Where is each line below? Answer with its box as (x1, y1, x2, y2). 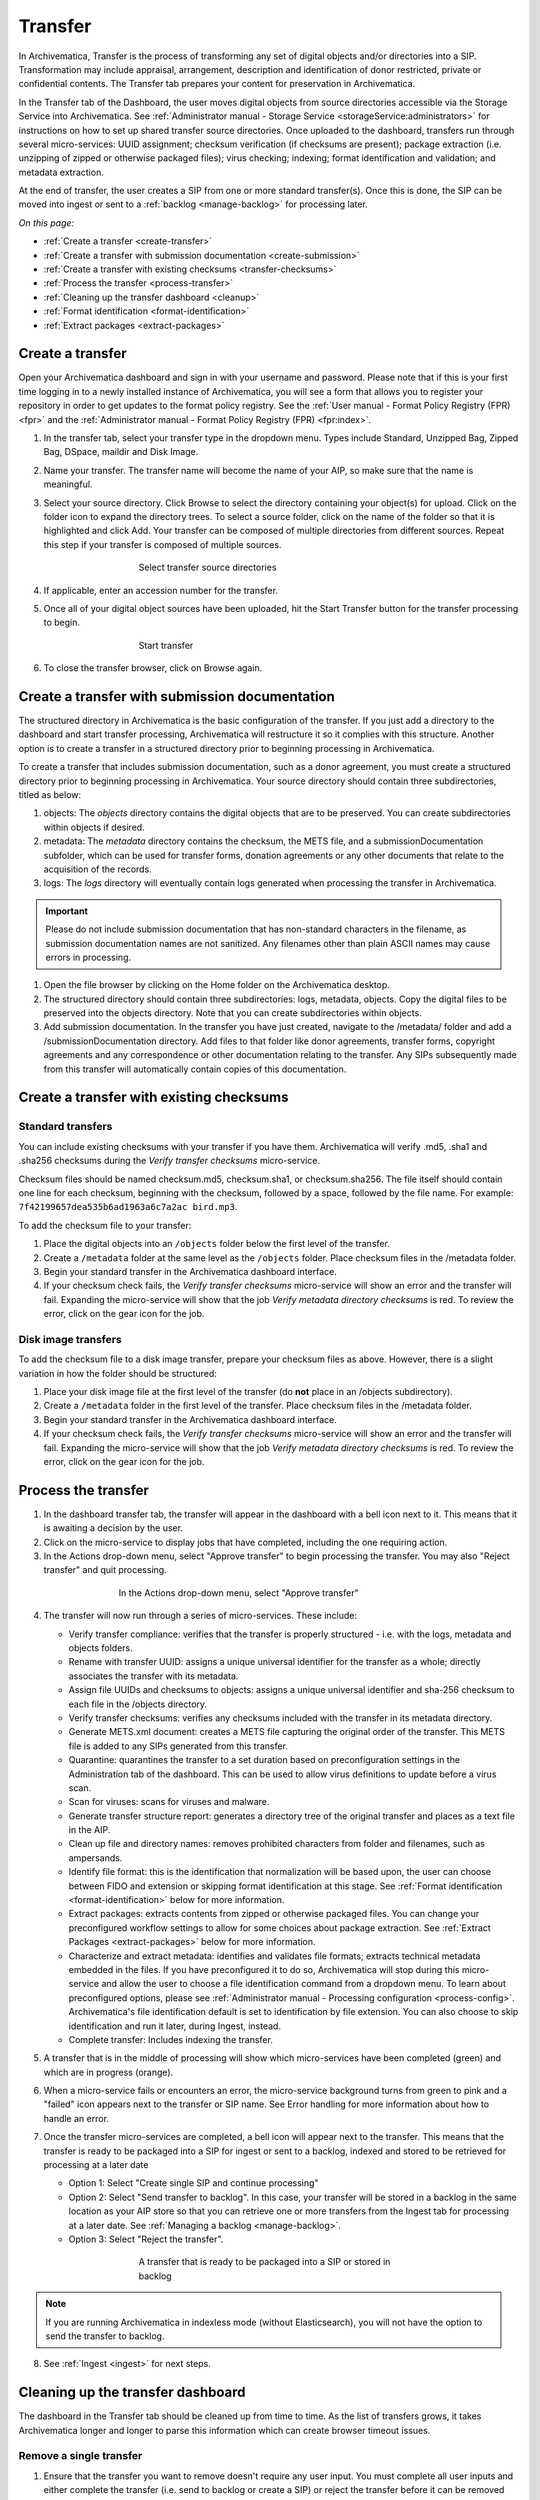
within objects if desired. (43, 821, 145, 833)
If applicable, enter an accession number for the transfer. (43, 584, 279, 596)
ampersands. (68, 1851, 123, 1864)
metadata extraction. (18, 166, 104, 178)
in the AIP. (68, 1824, 111, 1836)
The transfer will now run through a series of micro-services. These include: (43, 1610, 357, 1622)
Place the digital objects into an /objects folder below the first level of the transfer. (43, 1238, 390, 1250)
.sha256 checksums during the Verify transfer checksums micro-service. (18, 1155, 320, 1167)
